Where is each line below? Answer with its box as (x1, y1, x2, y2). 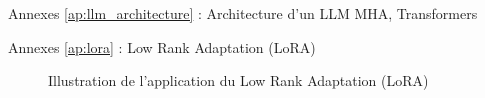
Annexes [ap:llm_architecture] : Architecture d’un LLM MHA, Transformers (8, 3, 478, 23)
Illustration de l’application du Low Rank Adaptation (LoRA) (48, 70, 429, 91)
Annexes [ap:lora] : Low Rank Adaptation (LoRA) (8, 36, 316, 57)
